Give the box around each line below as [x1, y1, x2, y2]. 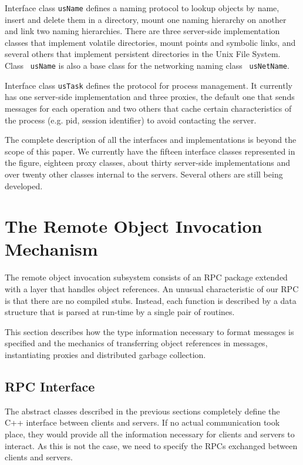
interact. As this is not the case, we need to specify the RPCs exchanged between [5, 439, 298, 451]
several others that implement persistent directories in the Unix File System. [5, 48, 281, 60]
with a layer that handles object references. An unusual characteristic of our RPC [5, 283, 299, 295]
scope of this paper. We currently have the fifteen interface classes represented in [5, 145, 295, 157]
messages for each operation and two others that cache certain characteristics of [5, 102, 292, 114]
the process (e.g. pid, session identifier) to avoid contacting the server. [5, 113, 257, 126]
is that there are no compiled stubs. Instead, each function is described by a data [5, 294, 297, 306]
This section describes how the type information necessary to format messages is [5, 325, 294, 337]
